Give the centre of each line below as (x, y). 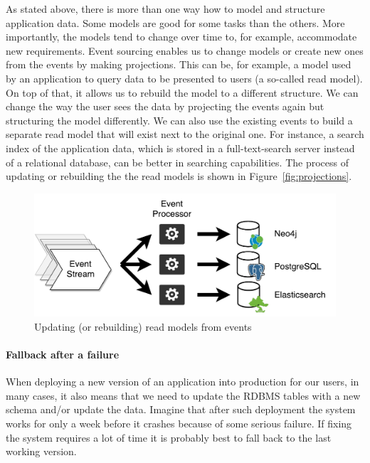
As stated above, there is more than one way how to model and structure (165, 9)
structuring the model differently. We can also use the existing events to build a (179, 120)
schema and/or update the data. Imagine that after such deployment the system (181, 409)
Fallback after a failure (63, 354)
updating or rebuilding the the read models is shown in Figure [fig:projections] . (179, 176)
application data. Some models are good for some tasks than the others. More (175, 22)
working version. (41, 451)
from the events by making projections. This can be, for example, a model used (179, 64)
